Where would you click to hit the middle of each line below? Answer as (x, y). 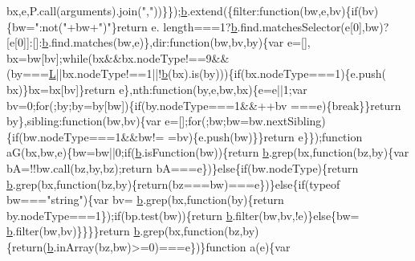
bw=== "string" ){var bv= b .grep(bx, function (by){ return (145, 200)
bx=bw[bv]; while (47, 57)
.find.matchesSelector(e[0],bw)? (313, 26)
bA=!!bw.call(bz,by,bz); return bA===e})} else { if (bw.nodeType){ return (183, 167)
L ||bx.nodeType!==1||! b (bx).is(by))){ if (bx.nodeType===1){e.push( (218, 73)
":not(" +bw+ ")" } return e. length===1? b (136, 26)
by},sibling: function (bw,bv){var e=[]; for (104, 121)
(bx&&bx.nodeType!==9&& (159, 57)
